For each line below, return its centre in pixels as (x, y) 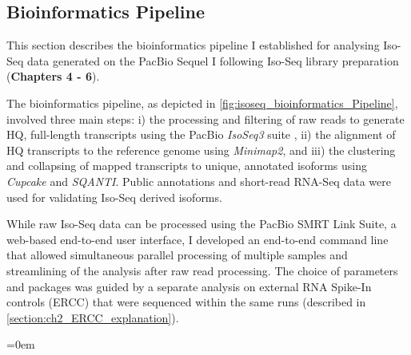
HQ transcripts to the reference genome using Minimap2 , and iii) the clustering (201, 150)
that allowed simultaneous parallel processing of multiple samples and (177, 255)
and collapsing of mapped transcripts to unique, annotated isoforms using (187, 166)
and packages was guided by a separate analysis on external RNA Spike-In (189, 286)
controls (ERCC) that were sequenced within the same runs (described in (186, 302)
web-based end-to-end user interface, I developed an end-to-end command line (198, 239)
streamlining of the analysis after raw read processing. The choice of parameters (202, 270)
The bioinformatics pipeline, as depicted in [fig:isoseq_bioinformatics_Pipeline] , (202, 103)
